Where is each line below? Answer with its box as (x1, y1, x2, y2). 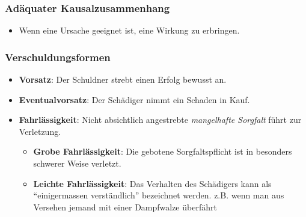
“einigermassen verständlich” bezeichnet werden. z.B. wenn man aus (33, 189, 284, 201)
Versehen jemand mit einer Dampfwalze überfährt (33, 200, 217, 213)
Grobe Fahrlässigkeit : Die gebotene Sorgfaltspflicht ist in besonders (33, 145, 292, 158)
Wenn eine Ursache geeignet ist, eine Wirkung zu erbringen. (19, 24, 240, 37)
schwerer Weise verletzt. (33, 157, 121, 169)
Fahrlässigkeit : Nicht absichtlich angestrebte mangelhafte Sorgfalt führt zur (19, 113, 302, 126)
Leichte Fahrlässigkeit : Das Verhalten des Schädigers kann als (33, 177, 272, 189)
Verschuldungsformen (5, 49, 111, 64)
